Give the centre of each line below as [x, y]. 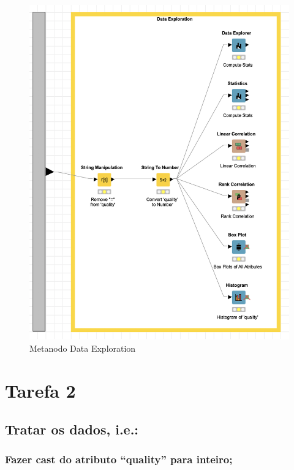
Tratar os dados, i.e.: [72, 429]
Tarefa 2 [40, 390]
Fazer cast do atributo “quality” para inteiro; [119, 459]
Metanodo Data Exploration [83, 348]
